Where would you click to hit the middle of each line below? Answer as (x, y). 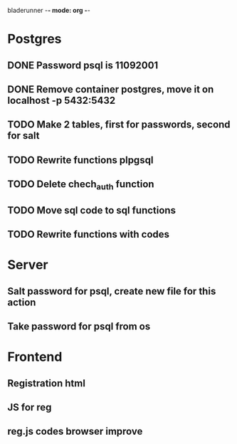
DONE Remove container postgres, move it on (111, 89)
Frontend (35, 357)
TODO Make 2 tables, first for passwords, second (119, 125)
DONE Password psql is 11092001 (83, 65)
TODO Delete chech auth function (81, 185)
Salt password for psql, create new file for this (112, 291)
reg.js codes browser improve (75, 432)
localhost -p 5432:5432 (62, 100)
